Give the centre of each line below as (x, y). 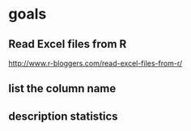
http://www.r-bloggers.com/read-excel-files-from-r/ (95, 63)
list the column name (62, 89)
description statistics (64, 116)
